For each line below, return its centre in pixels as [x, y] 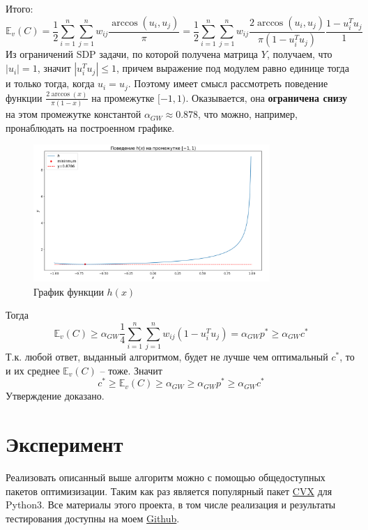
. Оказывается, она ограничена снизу [267, 97]
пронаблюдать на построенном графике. [90, 127]
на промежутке [123, 97]
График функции [69, 291]
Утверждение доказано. [55, 396]
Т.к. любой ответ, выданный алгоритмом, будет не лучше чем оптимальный [167, 356]
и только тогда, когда [50, 83]
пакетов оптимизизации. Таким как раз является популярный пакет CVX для [169, 491]
